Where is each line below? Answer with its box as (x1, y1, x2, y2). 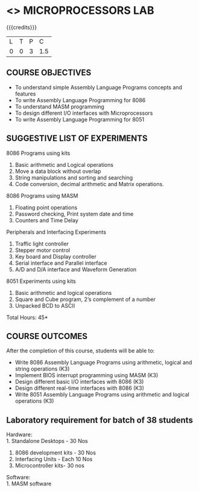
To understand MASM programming (14, 103, 104, 110)
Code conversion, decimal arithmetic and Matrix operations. (14, 180, 164, 187)
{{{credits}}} (6, 24, 37, 31)
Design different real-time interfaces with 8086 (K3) (14, 384, 145, 392)
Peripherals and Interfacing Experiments (6, 228, 107, 236)
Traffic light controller (14, 240, 69, 247)
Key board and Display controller (14, 253, 96, 260)
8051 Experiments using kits (6, 277, 77, 285)
